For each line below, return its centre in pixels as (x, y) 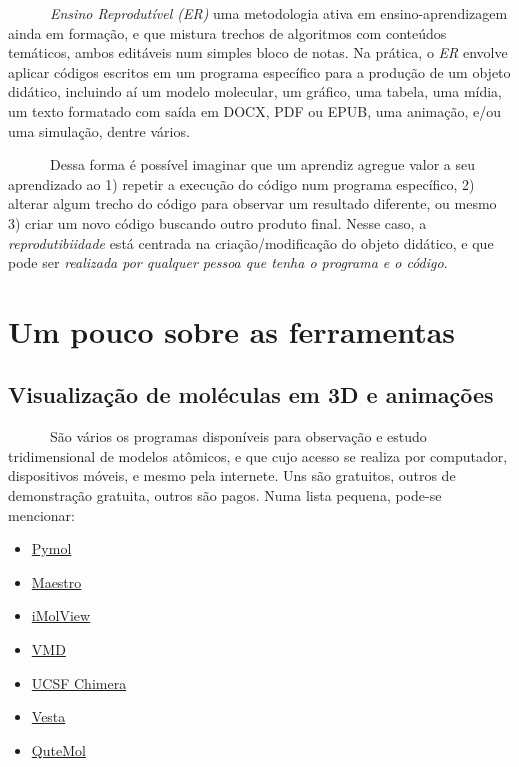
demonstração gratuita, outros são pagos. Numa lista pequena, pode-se (225, 495)
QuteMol (58, 749)
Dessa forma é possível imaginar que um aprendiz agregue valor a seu (262, 164)
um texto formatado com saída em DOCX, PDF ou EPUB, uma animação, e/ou (255, 110)
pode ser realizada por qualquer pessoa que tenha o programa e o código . (228, 262)
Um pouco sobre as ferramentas (232, 330)
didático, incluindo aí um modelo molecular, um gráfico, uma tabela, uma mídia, (255, 91)
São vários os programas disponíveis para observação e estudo (238, 436)
